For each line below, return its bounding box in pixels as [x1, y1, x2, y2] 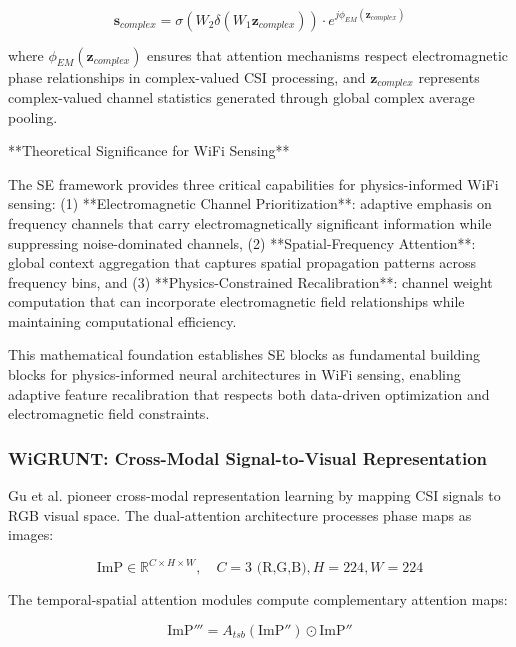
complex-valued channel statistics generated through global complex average [8, 86, 475, 107]
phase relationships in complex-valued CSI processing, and [8, 66, 366, 87]
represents [418, 66, 480, 87]
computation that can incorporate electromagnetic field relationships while [8, 291, 465, 312]
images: [8, 524, 54, 545]
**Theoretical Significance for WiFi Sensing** [8, 140, 290, 161]
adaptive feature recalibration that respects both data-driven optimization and [8, 383, 490, 404]
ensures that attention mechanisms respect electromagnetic [147, 44, 509, 65]
